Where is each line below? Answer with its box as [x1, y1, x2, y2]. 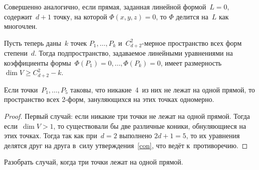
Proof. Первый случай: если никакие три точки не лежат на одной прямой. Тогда [4, 111, 250, 121]
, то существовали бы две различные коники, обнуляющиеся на [53, 120, 246, 131]
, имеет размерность [160, 57, 222, 68]
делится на [176, 11, 209, 21]
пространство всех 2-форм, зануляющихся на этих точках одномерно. [4, 94, 214, 104]
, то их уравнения [186, 130, 240, 141]
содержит [4, 11, 32, 21]
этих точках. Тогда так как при [4, 130, 98, 141]
